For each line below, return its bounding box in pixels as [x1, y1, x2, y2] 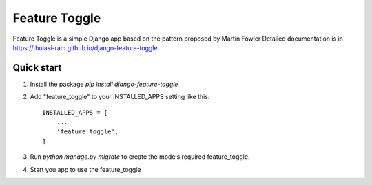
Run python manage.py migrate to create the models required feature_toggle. [30, 153, 250, 161]
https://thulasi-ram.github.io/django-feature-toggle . [12, 43, 160, 52]
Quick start [12, 62, 62, 74]
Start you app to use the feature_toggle [30, 165, 141, 173]
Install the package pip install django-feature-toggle [30, 80, 178, 88]
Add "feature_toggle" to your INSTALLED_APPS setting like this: [30, 93, 210, 101]
